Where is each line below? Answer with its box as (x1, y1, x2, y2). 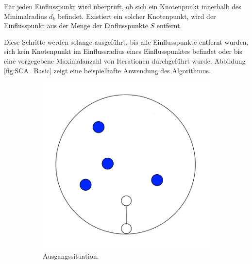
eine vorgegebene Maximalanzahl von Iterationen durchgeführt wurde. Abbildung (4, 55, 246, 66)
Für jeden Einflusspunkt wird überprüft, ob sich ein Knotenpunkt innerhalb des (4, 1, 241, 11)
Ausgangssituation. (43, 250, 99, 261)
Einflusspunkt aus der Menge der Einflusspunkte (4, 20, 148, 31)
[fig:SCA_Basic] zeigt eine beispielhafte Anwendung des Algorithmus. (4, 65, 211, 75)
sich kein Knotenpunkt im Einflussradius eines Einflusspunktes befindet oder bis (4, 46, 242, 56)
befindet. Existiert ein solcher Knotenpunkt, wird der (57, 11, 216, 21)
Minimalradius (4, 11, 47, 21)
